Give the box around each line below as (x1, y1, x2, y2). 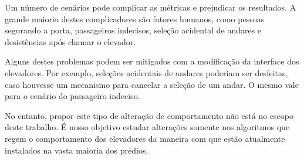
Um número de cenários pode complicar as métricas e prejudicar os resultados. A (5, 1, 296, 13)
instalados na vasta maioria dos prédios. (5, 144, 148, 156)
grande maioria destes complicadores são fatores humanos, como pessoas (5, 12, 265, 25)
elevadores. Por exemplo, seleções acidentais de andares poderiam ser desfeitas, (5, 66, 288, 79)
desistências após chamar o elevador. (5, 35, 136, 47)
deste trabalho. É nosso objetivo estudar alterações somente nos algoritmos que (5, 121, 290, 133)
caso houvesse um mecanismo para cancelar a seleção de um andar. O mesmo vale (5, 78, 299, 90)
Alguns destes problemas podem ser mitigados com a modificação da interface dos (5, 55, 299, 67)
